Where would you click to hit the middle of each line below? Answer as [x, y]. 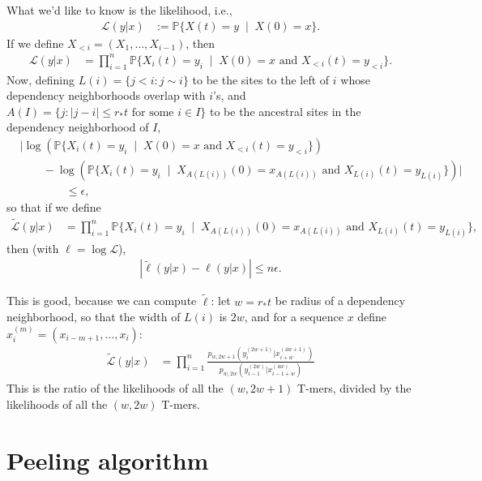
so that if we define [54, 207]
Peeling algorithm [108, 460]
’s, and [230, 95]
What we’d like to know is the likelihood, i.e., [119, 10]
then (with [33, 248]
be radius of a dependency [340, 301]
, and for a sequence [294, 317]
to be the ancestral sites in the [285, 111]
